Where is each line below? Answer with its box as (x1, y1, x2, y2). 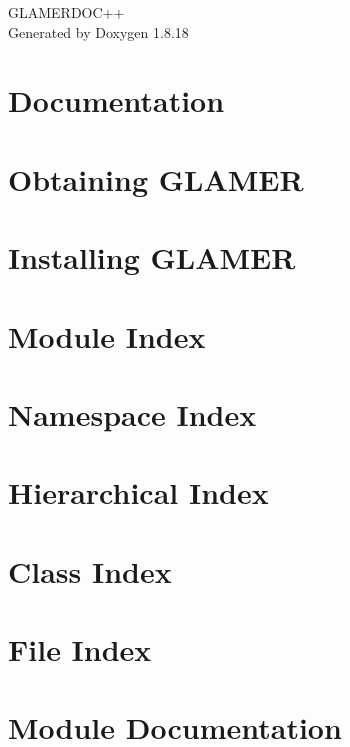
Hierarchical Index (8, 472, 269, 513)
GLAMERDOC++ (8, 2, 125, 22)
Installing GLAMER (8, 237, 296, 278)
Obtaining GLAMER (8, 158, 304, 199)
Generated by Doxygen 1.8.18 (8, 21, 189, 42)
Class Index (8, 550, 172, 591)
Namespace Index (8, 393, 257, 434)
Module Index (8, 315, 206, 356)
